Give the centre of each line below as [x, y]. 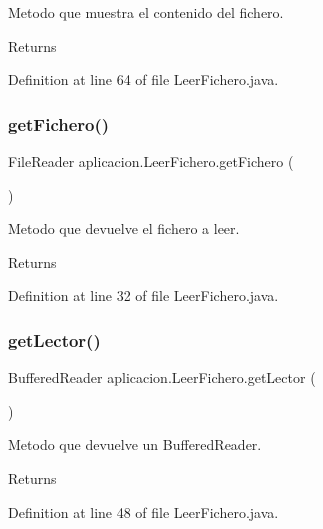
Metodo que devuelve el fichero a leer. [124, 228]
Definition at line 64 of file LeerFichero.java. [143, 79]
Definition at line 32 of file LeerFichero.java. [143, 295]
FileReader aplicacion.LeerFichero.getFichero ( [151, 161]
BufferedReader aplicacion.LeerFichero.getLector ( [162, 377]
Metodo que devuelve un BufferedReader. [135, 444]
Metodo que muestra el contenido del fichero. [146, 12]
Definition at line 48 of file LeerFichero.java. [143, 511]
